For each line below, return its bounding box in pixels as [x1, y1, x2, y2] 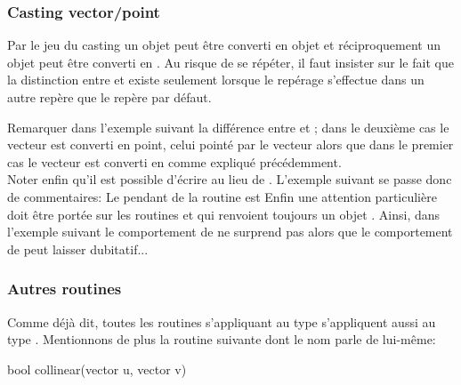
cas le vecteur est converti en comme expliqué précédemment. [7, 152, 342, 171]
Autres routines [7, 277, 122, 300]
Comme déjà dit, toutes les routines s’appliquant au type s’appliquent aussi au [7, 312, 436, 331]
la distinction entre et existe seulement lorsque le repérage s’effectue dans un [7, 70, 425, 89]
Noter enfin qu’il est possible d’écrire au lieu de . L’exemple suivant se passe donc [7, 170, 452, 188]
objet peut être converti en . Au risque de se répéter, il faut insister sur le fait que [7, 52, 454, 71]
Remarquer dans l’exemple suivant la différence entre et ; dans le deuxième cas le [7, 117, 449, 136]
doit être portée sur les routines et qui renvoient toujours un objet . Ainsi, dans [7, 205, 441, 223]
